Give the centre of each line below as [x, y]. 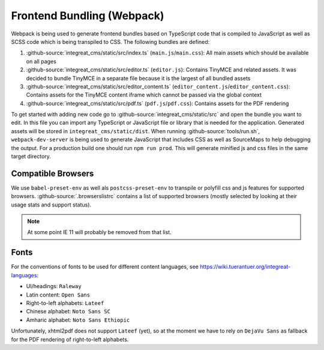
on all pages [41, 61]
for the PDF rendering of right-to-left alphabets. [70, 339]
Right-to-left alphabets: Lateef [65, 303]
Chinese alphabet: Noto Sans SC [68, 312]
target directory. [31, 157]
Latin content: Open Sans [58, 295]
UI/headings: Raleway [54, 286]
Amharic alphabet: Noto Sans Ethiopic [78, 320]
